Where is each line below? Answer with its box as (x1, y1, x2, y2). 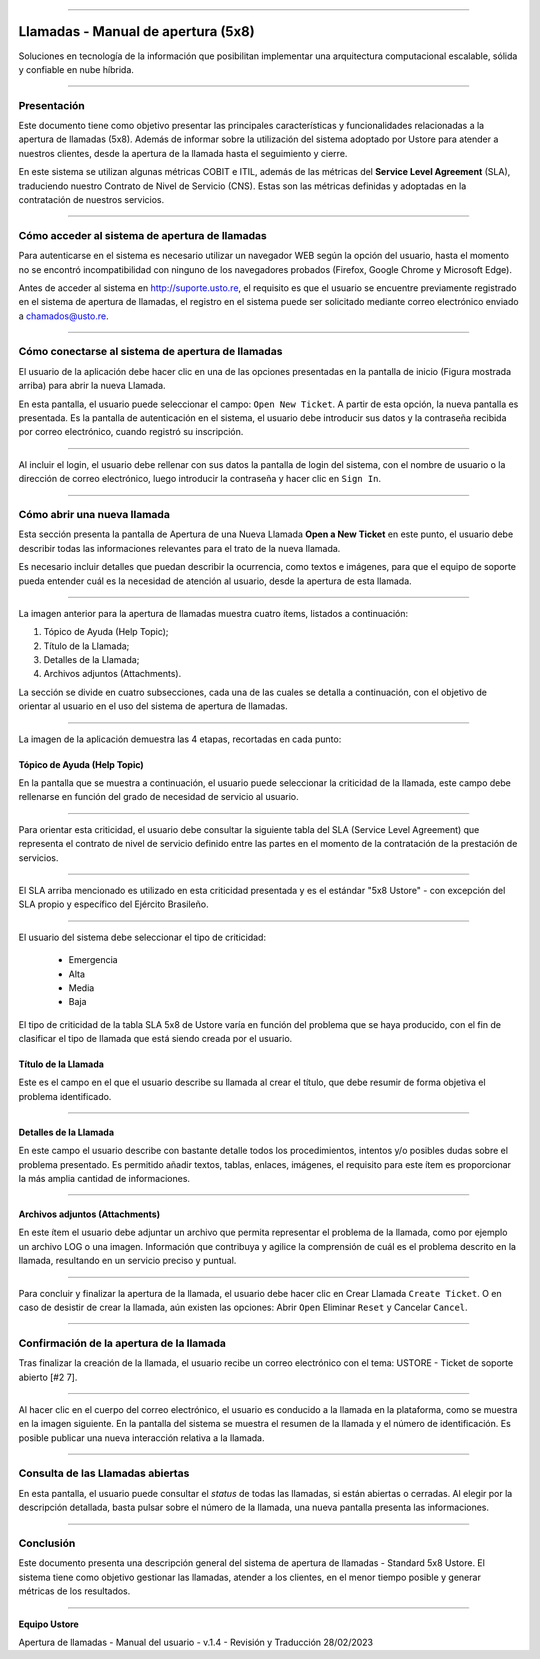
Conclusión (18, 1536, 76, 1550)
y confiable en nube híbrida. (18, 63, 135, 75)
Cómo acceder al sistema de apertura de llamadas (18, 228, 267, 242)
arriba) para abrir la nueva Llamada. (18, 380, 166, 392)
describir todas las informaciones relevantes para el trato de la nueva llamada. (18, 542, 341, 554)
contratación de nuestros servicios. (18, 194, 165, 205)
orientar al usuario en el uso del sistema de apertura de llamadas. (18, 700, 289, 712)
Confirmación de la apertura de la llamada (18, 1336, 227, 1350)
